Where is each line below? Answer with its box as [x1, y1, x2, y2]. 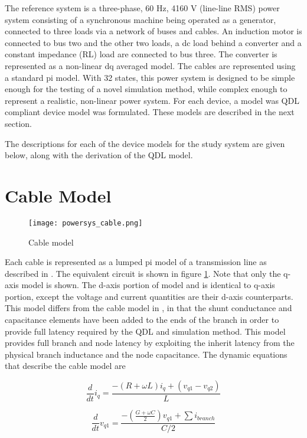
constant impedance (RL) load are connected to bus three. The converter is [5, 48, 277, 60]
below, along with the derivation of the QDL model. [5, 149, 193, 161]
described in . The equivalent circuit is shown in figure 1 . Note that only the [5, 267, 281, 279]
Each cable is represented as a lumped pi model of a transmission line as [5, 256, 267, 268]
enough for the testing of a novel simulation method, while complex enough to [5, 83, 288, 95]
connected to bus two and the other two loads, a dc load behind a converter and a [5, 36, 302, 48]
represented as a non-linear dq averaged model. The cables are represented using [5, 59, 296, 71]
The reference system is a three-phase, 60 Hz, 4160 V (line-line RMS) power [5, 2, 280, 14]
